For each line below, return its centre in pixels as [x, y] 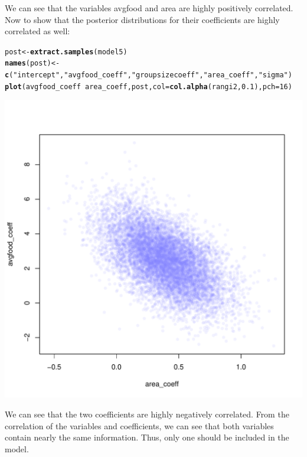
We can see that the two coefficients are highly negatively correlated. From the [147, 414]
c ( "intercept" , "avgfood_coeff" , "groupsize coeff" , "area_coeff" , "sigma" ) [148, 75]
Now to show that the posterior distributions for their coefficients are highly [142, 19]
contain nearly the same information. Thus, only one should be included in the [147, 437]
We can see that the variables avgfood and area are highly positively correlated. [149, 8]
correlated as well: [37, 31]
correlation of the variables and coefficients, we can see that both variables [139, 425]
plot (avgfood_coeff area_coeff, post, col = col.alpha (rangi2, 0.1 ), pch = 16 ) [148, 86]
